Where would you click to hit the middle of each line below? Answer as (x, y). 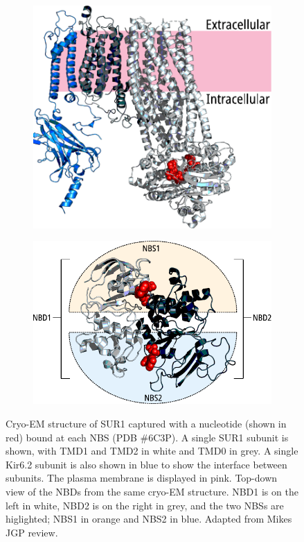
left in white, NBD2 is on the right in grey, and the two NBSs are (145, 505)
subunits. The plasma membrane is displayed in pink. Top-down (142, 478)
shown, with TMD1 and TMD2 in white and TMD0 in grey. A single (152, 451)
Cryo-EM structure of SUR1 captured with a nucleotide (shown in (146, 423)
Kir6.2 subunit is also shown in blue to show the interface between (146, 464)
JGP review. (32, 532)
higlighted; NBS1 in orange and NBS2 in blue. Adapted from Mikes (149, 519)
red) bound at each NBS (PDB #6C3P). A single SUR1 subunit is (147, 437)
